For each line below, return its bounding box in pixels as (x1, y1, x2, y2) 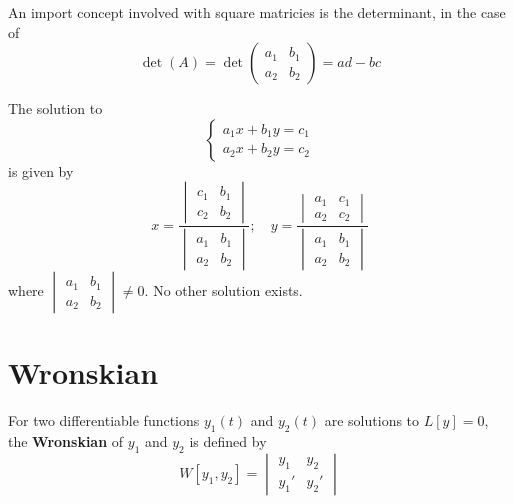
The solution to (8, 98, 103, 119)
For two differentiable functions (8, 410, 200, 431)
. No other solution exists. (144, 280, 303, 301)
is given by (8, 160, 74, 181)
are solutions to (324, 410, 420, 431)
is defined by (189, 431, 267, 452)
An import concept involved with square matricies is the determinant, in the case (8, 2, 506, 22)
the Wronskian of (8, 431, 124, 452)
